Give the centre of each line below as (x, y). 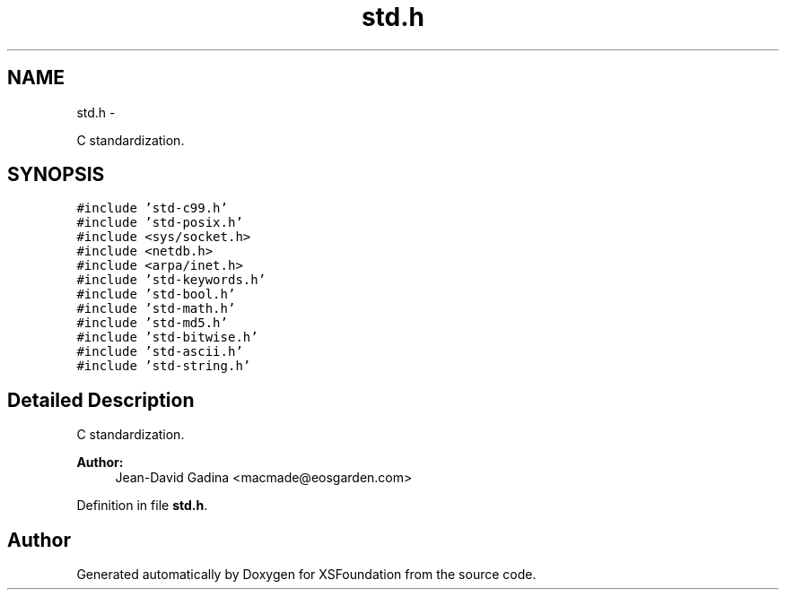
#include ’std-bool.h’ (156, 294)
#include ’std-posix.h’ (160, 223)
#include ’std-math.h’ (156, 309)
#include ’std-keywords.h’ (171, 280)
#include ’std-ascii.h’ (160, 352)
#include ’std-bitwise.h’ (167, 337)
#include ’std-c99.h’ (152, 208)
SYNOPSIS (56, 175)
